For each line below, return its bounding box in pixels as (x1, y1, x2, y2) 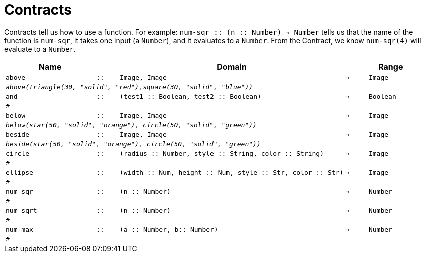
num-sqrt (6, 206, 37, 214)
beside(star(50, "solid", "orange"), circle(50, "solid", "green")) (6, 140, 261, 148)
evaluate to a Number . (4, 44, 76, 53)
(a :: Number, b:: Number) (120, 225, 218, 233)
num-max (6, 225, 33, 233)
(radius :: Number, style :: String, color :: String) (120, 149, 324, 157)
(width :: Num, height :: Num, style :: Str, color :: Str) (120, 168, 344, 176)
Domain (217, 61, 247, 72)
